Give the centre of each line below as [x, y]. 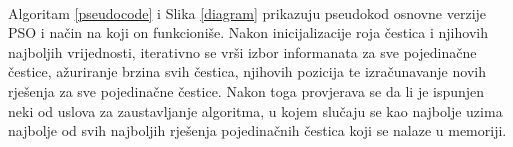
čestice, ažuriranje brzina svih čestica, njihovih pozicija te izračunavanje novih [247, 71]
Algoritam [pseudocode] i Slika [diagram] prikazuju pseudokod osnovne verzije [247, 12]
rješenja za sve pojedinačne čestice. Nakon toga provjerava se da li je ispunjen [246, 90]
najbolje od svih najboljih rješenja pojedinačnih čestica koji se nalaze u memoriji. [257, 130]
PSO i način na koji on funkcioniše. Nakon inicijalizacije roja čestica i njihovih [248, 32]
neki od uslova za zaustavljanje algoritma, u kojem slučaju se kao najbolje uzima [255, 110]
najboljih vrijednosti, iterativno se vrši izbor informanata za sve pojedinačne [242, 51]
